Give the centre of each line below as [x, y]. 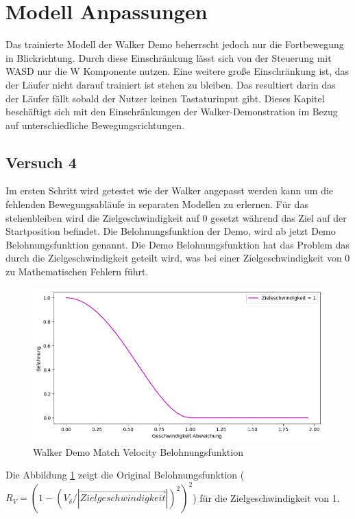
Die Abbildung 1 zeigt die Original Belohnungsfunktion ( [125, 475]
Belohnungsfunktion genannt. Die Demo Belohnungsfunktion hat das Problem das [177, 244]
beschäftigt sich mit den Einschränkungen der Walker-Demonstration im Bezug [172, 112]
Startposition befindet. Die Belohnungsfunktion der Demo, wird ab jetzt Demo [171, 231]
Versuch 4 [41, 162]
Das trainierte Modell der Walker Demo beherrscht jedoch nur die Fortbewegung [175, 44]
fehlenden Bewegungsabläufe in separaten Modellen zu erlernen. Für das [157, 204]
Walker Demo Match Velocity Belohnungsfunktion [138, 451]
